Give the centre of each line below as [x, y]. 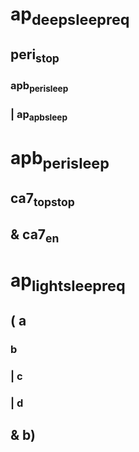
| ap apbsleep [39, 115]
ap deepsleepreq [70, 16]
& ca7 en [35, 236]
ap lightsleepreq [68, 282]
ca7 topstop [42, 199]
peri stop [35, 56]
